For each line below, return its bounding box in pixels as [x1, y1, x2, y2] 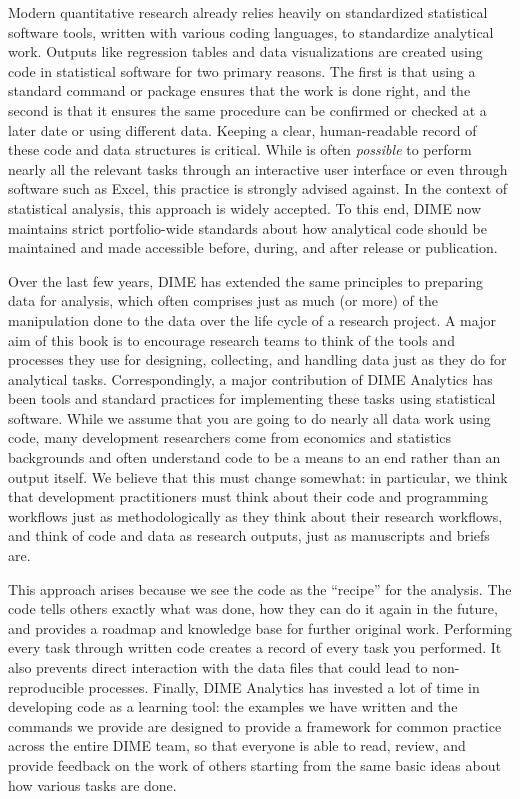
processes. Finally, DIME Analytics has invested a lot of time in [88, 676, 480, 697]
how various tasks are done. [8, 774, 177, 795]
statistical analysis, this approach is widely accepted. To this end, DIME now [8, 197, 482, 218]
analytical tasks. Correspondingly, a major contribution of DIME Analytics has [8, 368, 493, 389]
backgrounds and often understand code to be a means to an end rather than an [8, 447, 501, 468]
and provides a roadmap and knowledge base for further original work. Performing [8, 617, 512, 638]
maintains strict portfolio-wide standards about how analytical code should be [8, 217, 487, 238]
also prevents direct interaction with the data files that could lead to [8, 657, 428, 677]
